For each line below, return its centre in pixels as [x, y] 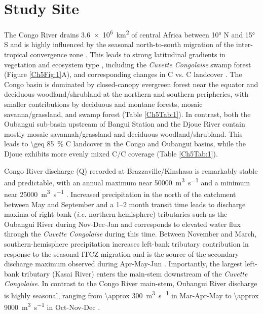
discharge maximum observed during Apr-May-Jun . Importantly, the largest [123, 264]
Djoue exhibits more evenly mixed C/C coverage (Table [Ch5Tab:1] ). [111, 153]
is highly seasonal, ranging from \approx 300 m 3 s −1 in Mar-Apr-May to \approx [131, 294]
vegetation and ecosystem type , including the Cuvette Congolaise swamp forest [128, 64]
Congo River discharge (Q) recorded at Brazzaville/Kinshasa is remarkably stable [131, 170]
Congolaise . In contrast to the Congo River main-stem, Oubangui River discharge [131, 283]
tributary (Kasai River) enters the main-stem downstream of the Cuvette [135, 273]
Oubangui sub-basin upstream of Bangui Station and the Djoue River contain [125, 124]
